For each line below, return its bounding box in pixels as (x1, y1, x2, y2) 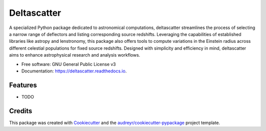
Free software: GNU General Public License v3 (21, 61, 116, 67)
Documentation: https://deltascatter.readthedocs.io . (21, 68, 127, 74)
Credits (9, 106, 33, 115)
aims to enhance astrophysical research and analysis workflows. (9, 52, 140, 58)
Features (9, 81, 37, 89)
